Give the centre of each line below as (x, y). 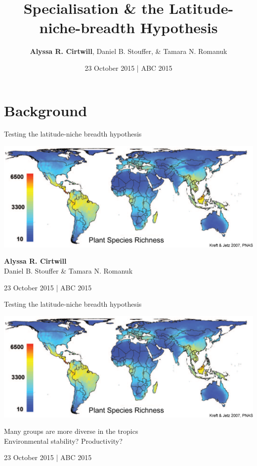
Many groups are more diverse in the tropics (71, 431)
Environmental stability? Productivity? (63, 441)
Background (46, 110)
